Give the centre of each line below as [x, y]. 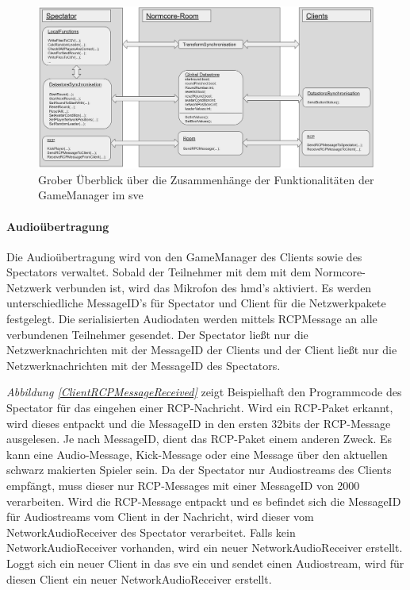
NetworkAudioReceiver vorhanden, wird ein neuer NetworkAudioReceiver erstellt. [205, 548]
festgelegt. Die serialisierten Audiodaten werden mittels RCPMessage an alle [192, 319]
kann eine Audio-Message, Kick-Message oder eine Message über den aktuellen [197, 454]
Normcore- [340, 272]
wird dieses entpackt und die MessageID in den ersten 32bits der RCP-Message [199, 423]
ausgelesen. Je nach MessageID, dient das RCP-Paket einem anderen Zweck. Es [199, 439]
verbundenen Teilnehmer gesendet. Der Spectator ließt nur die [157, 334]
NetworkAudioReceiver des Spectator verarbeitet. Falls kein [151, 532]
